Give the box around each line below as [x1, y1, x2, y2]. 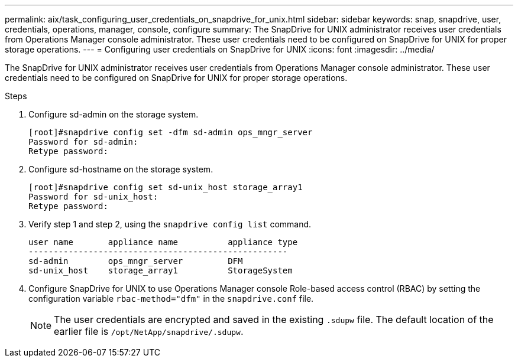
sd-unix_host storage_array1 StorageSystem [28, 266, 293, 275]
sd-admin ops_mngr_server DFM [28, 256, 243, 266]
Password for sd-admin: [28, 137, 138, 146]
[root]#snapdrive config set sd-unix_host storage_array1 [28, 182, 303, 192]
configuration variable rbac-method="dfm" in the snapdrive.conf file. [28, 293, 314, 304]
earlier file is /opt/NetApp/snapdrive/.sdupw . [54, 325, 244, 337]
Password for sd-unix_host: [28, 192, 158, 201]
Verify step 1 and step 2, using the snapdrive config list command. [28, 219, 312, 229]
